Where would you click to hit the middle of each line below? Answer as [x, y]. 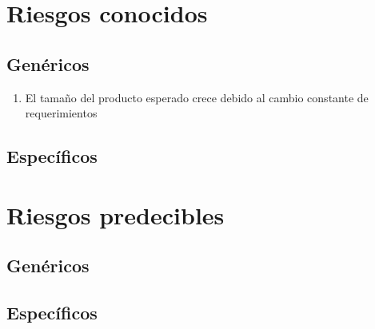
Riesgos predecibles [116, 214]
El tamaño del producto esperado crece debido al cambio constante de [197, 97]
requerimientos [61, 113]
